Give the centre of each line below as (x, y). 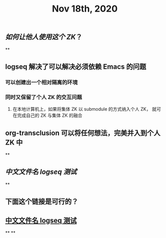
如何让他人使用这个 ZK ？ (44, 37)
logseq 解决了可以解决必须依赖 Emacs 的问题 (76, 67)
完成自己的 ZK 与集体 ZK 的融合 (49, 115)
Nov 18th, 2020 (85, 9)
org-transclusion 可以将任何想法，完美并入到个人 (83, 133)
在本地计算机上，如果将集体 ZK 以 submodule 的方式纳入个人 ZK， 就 (85, 109)
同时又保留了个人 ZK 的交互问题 (44, 97)
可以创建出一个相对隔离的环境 (42, 82)
